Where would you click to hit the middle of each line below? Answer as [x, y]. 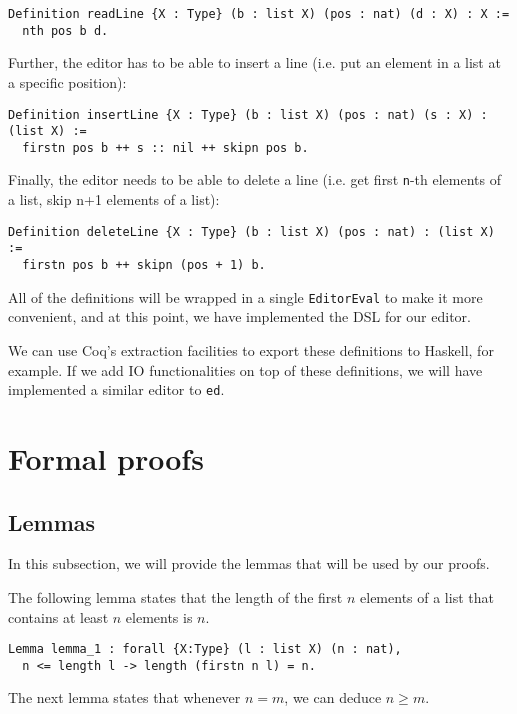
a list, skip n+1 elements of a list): [114, 199]
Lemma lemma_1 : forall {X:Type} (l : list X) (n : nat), [205, 649]
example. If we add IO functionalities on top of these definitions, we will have [245, 369]
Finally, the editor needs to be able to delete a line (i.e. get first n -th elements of [254, 179]
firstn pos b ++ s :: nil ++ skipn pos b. [165, 147]
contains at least [58, 616]
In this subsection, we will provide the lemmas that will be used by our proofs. [249, 563]
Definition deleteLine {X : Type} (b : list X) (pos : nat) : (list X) [251, 231]
